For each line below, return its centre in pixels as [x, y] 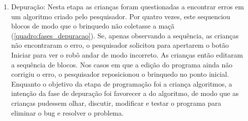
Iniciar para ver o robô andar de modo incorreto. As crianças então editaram [127, 54]
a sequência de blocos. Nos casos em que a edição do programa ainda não [122, 64]
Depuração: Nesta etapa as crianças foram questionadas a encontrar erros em [127, 6]
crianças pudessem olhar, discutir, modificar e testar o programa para [116, 103]
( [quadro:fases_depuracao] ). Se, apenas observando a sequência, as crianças [125, 35]
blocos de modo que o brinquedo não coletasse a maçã [93, 26]
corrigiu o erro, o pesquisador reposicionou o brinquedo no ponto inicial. [120, 74]
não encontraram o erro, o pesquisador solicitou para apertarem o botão [120, 45]
